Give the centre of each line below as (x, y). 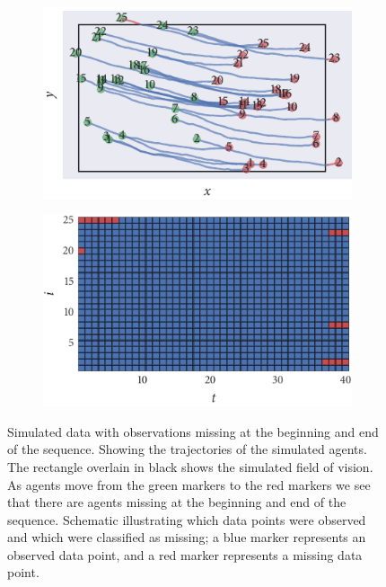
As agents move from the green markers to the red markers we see (189, 484)
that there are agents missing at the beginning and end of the (177, 502)
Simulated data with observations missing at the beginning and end (193, 431)
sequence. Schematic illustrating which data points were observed (187, 519)
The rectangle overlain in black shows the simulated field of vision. (190, 466)
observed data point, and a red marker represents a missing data (185, 554)
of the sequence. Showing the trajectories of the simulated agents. (187, 449)
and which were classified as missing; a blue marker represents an (187, 537)
